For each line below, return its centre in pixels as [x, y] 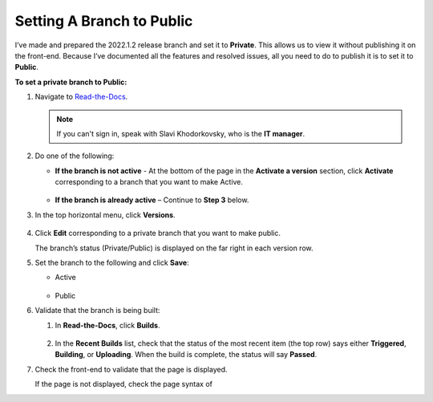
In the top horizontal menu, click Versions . [105, 215]
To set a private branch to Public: [71, 82]
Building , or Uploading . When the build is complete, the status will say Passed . [186, 355]
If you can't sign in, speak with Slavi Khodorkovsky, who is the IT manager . [181, 133]
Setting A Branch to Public [104, 21]
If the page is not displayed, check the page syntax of [123, 384]
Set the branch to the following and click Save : [112, 263]
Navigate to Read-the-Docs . [81, 97]
